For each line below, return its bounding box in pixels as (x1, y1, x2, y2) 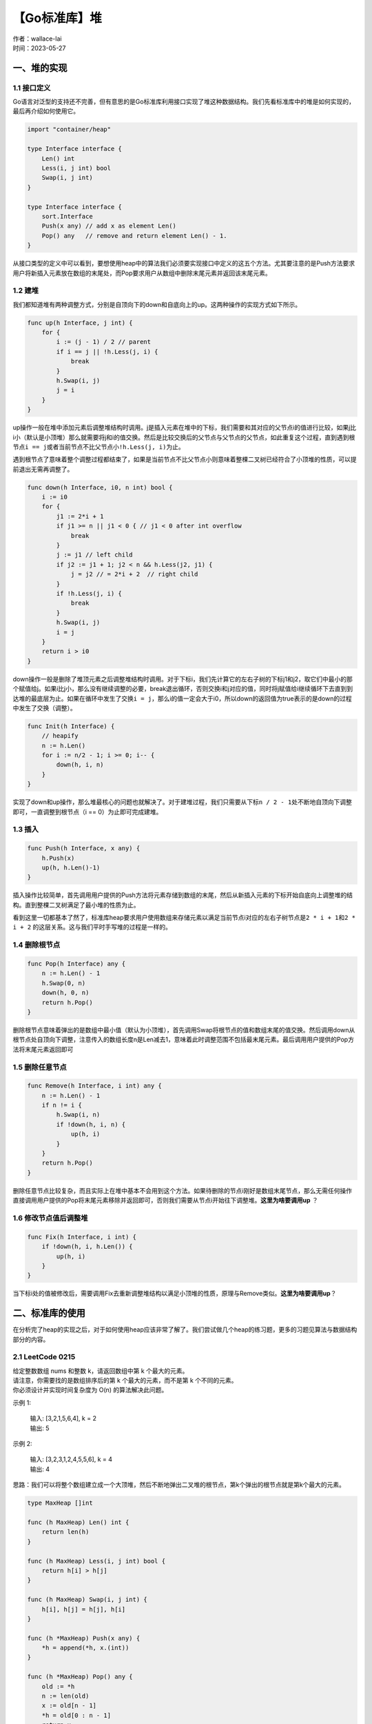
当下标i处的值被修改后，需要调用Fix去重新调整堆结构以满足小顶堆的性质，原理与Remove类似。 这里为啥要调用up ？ (12, 1290, 337, 1298)
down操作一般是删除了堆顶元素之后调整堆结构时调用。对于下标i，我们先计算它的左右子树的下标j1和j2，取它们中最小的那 (12, 674, 353, 683)
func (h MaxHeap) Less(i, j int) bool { (27, 1557, 165, 1565)
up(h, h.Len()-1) (41, 863, 101, 872)
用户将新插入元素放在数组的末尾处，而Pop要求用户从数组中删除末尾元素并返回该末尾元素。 (12, 269, 271, 277)
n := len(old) (41, 1692, 90, 1700)
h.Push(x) (41, 854, 75, 862)
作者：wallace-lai (12, 34, 62, 43)
